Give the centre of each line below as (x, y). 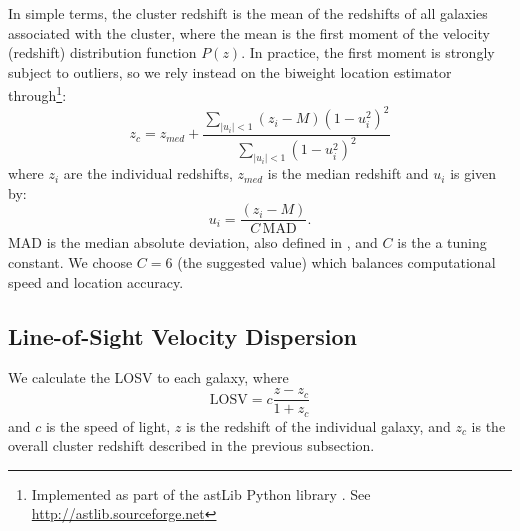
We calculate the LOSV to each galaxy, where (148, 377)
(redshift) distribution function (102, 52)
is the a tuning (442, 242)
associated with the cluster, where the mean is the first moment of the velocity (249, 32)
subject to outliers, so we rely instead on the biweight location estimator (230, 71)
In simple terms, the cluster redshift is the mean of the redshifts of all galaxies (248, 13)
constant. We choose (70, 262)
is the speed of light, (108, 425)
